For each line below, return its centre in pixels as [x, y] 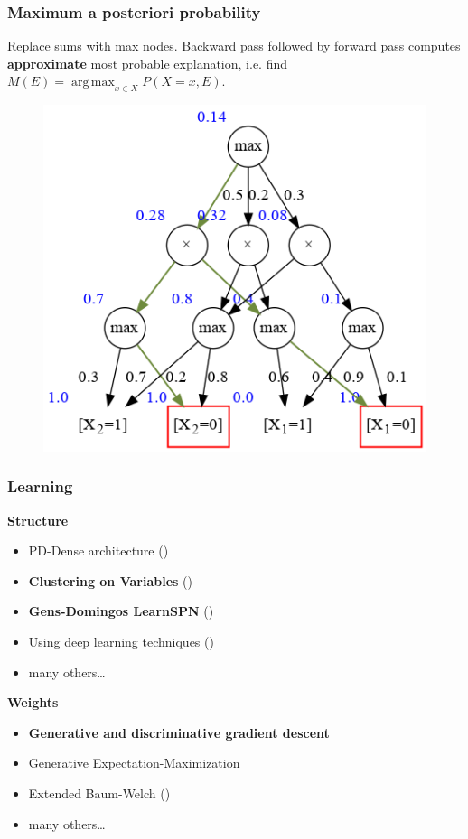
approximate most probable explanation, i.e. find [148, 63]
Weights [33, 702]
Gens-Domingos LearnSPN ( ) [121, 611]
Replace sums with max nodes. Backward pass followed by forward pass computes [234, 46]
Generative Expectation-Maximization [134, 763]
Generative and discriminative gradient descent [179, 732]
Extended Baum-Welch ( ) [99, 792]
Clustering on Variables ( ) [110, 580]
